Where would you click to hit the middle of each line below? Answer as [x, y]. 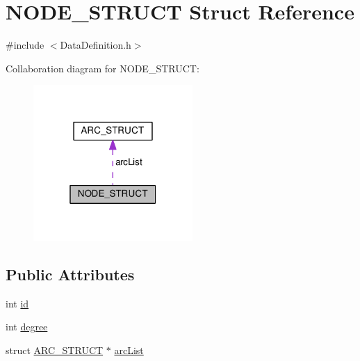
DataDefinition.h [96, 45]
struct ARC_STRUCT [55, 350]
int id [17, 303]
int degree [27, 327]
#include [25, 45]
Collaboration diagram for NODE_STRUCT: [103, 68]
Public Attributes [70, 274]
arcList [129, 350]
